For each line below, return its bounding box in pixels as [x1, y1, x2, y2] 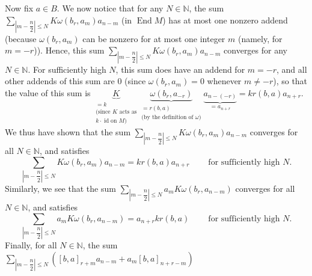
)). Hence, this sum [34, 44, 105, 57]
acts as [119, 108, 137, 115]
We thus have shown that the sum [5, 125, 131, 138]
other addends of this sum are [5, 75, 115, 87]
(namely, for [237, 32, 283, 44]
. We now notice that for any [57, 2, 164, 14]
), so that [273, 75, 308, 87]
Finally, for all [5, 239, 57, 251]
